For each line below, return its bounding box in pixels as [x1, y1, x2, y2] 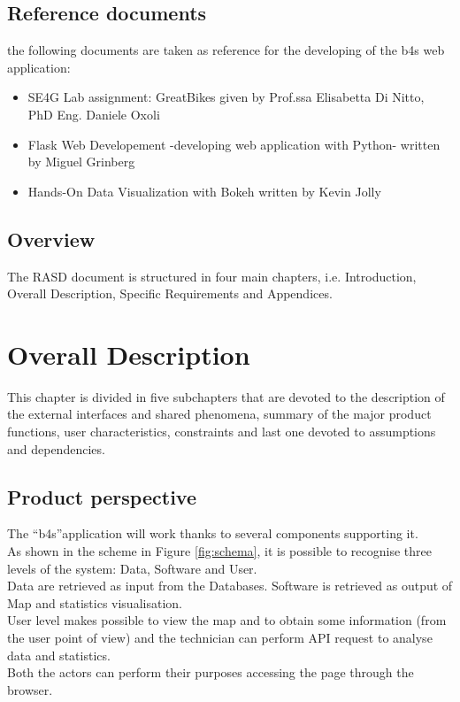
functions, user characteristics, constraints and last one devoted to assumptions [7, 422, 436, 441]
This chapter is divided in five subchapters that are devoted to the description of [7, 387, 445, 405]
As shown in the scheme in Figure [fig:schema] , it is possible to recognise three [7, 542, 432, 560]
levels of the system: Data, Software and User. [7, 559, 257, 577]
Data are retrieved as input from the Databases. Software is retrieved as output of [7, 576, 453, 595]
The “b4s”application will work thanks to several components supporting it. [7, 524, 418, 543]
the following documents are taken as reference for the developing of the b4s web [7, 41, 445, 59]
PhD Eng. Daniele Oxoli [27, 104, 160, 123]
